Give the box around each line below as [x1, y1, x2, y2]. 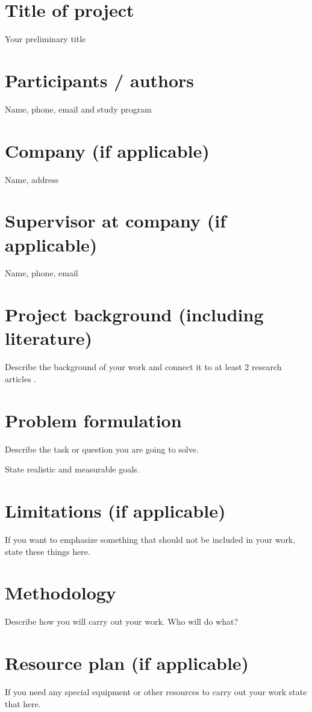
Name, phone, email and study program [5, 102, 152, 115]
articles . [5, 372, 37, 385]
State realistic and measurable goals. [5, 463, 140, 475]
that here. [5, 697, 41, 710]
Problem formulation [5, 407, 182, 432]
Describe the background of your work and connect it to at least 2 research [5, 361, 282, 373]
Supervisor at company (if [5, 208, 226, 233]
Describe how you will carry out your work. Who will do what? [5, 615, 239, 628]
